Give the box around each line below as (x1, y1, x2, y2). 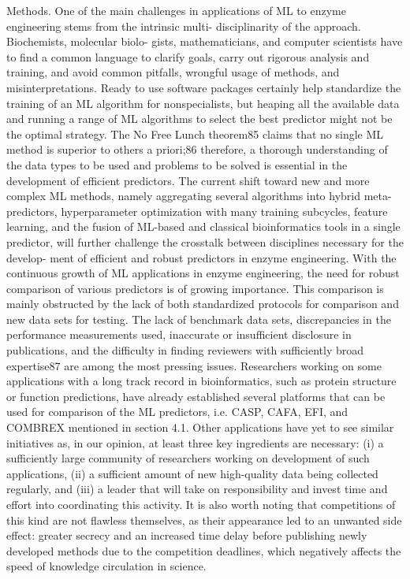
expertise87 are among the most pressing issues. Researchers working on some (6, 357, 382, 373)
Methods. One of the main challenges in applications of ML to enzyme (6, 2, 346, 18)
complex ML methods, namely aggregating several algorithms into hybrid (6, 187, 360, 204)
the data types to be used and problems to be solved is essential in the (6, 156, 348, 173)
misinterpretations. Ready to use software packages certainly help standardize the (6, 79, 401, 95)
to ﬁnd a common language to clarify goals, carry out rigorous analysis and (6, 48, 370, 65)
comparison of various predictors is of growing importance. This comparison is (6, 280, 384, 296)
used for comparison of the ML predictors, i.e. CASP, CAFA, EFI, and (6, 403, 348, 420)
